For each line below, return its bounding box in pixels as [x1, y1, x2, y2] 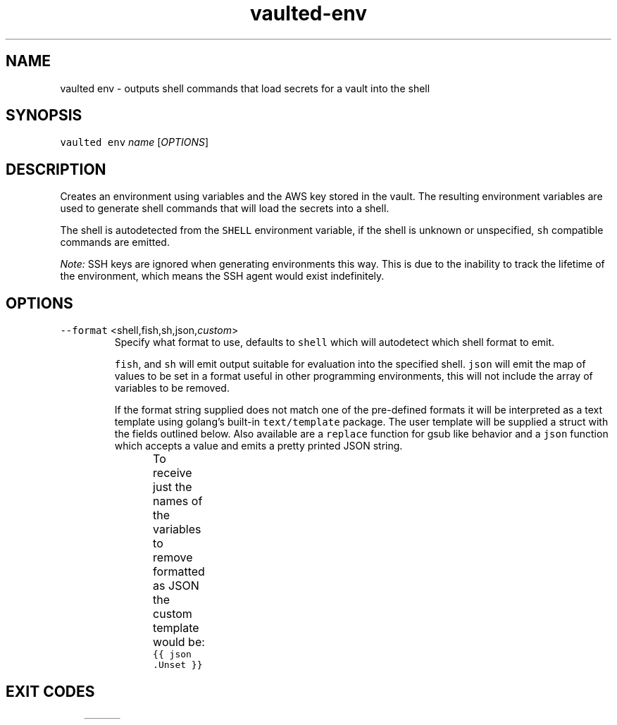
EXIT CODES [6, 682, 95, 700]
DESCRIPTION [6, 160, 106, 178]
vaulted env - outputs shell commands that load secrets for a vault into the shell [60, 82, 430, 94]
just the [153, 480, 192, 495]
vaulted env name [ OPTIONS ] [60, 136, 209, 149]
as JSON [153, 578, 199, 593]
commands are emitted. [60, 236, 170, 249]
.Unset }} [153, 659, 203, 671]
